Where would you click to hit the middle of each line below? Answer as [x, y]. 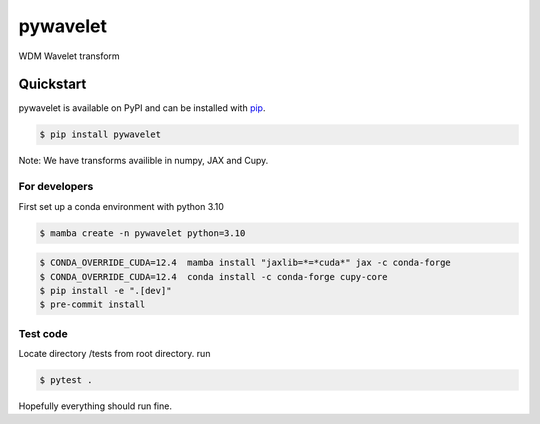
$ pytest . [66, 380]
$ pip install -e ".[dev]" [105, 290]
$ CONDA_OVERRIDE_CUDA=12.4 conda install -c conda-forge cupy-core [213, 276]
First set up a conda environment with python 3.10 [121, 206]
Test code [43, 333]
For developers [56, 187]
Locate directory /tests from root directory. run [114, 354]
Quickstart [52, 84]
